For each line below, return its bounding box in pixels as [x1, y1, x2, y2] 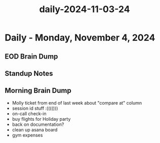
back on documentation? [12, 121, 64, 127]
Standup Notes [5, 69, 53, 78]
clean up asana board [12, 126, 58, 132]
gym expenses [12, 132, 43, 138]
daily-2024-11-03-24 [39, 4, 130, 15]
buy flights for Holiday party [12, 116, 71, 122]
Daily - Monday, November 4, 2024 [5, 32, 155, 43]
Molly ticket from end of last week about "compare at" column [12, 100, 142, 106]
